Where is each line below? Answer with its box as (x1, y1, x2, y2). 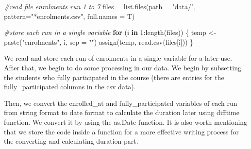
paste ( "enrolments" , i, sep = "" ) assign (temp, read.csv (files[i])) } (4, 36, 194, 47)
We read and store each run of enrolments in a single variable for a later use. (4, 53, 232, 63)
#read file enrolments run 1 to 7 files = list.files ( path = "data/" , (4, 1, 196, 11)
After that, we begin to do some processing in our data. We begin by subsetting (4, 62, 241, 72)
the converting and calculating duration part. (4, 136, 138, 146)
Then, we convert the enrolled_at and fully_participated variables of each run (4, 98, 237, 108)
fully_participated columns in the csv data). (4, 82, 136, 92)
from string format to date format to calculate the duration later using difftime (4, 107, 239, 117)
